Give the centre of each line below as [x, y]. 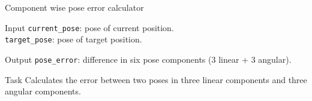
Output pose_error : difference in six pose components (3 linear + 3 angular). [148, 59]
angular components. [43, 91]
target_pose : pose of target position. [73, 39]
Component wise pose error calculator [74, 7]
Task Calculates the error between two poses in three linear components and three [156, 79]
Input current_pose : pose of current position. [89, 27]
